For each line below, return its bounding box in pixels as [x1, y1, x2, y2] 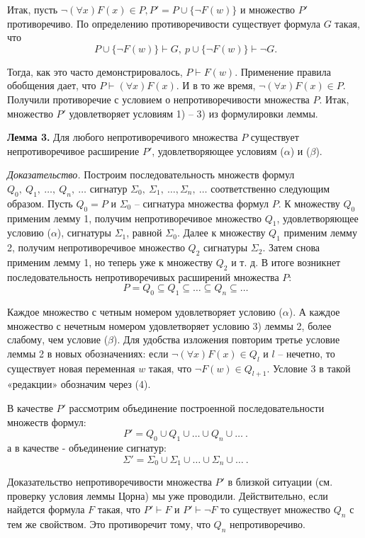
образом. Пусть [7, 195, 73, 210]
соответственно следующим [210, 181, 330, 195]
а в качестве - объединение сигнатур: [7, 440, 167, 455]
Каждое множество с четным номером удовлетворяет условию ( [7, 304, 283, 319]
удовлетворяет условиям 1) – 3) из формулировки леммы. [69, 105, 318, 120]
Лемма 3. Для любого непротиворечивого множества [7, 130, 238, 144]
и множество [240, 2, 295, 16]
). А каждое [288, 304, 340, 319]
